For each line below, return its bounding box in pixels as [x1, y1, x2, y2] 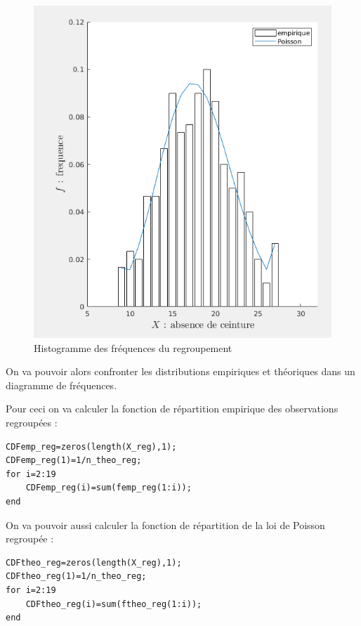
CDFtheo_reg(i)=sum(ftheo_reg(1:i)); [25, 599, 202, 609]
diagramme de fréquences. [6, 377, 117, 392]
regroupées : [6, 415, 58, 429]
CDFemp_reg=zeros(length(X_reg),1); [6, 441, 177, 452]
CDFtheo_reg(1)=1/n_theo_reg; [6, 571, 147, 582]
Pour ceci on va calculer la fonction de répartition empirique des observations [6, 401, 339, 416]
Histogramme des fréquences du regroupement [34, 340, 232, 355]
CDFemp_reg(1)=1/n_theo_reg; [6, 455, 142, 466]
